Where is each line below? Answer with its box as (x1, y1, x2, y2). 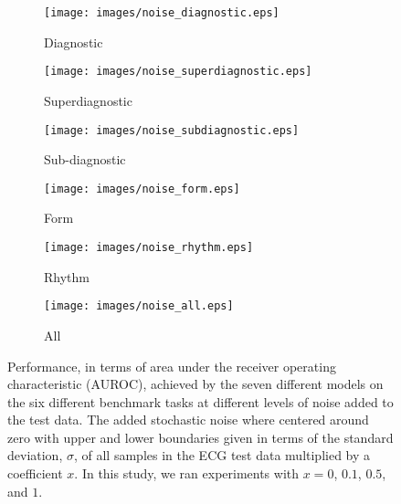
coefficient (7, 464, 63, 483)
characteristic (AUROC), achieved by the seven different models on (7, 374, 384, 394)
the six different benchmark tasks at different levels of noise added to (7, 392, 394, 411)
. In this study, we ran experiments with (74, 464, 300, 483)
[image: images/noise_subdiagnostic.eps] (44, 123, 300, 137)
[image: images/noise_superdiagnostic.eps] (44, 65, 312, 79)
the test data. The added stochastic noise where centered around (7, 410, 369, 429)
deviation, (7, 446, 63, 465)
